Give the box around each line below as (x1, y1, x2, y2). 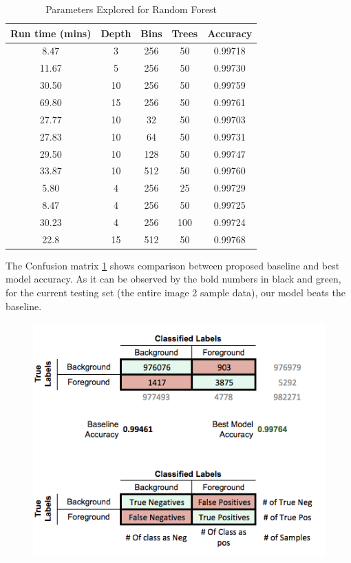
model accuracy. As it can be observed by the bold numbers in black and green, (6, 272, 341, 286)
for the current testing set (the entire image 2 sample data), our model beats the (6, 285, 345, 299)
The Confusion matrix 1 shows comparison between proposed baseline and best (6, 258, 340, 272)
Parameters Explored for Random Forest (45, 2, 217, 16)
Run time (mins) (10, 25, 92, 40)
